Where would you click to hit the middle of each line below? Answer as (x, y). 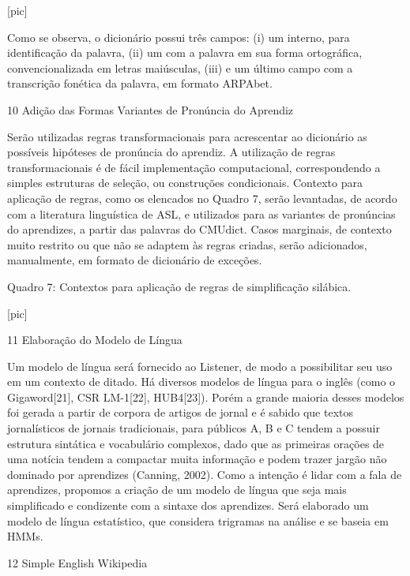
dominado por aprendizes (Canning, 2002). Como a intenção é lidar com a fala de (205, 474)
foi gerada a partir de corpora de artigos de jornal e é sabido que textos (181, 412)
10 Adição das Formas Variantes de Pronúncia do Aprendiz (150, 109)
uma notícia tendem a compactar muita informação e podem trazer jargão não (197, 459)
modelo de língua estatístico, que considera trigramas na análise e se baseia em (198, 520)
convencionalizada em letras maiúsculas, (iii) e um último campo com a (180, 67)
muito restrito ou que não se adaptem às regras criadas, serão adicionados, (187, 244)
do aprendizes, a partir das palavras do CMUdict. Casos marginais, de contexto (199, 229)
